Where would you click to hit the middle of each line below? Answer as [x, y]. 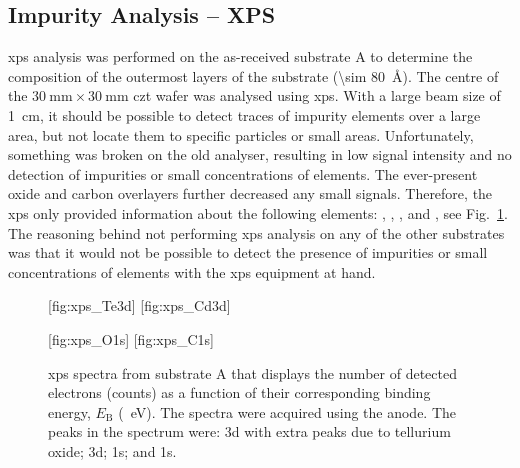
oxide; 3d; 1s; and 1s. [112, 450]
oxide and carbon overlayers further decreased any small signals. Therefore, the [250, 193]
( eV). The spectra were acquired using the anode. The [287, 411]
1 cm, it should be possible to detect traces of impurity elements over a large [244, 114]
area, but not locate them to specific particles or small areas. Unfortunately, [241, 134]
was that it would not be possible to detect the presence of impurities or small [248, 252]
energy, [69, 411]
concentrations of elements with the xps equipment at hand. [192, 271]
